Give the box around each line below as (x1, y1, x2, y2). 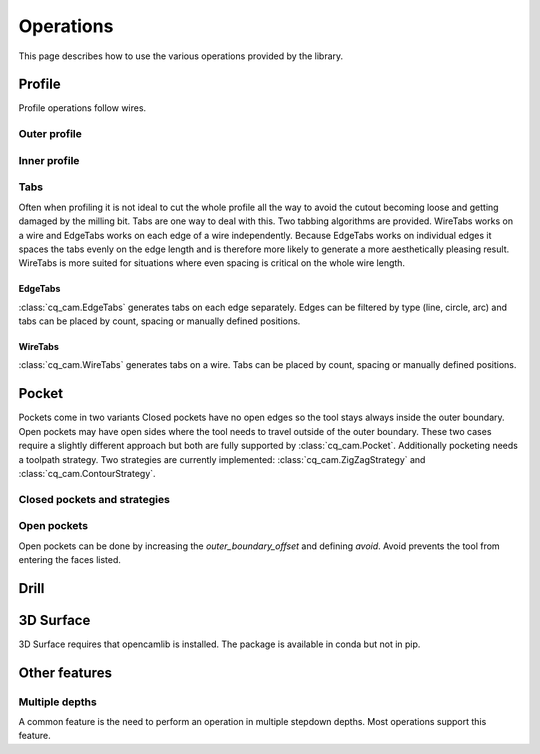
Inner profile (18, 153, 80, 167)
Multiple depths (18, 695, 97, 709)
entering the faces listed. (18, 554, 122, 566)
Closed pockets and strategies (18, 492, 170, 506)
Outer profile (18, 127, 82, 141)
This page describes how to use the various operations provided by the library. (18, 50, 344, 62)
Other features (18, 664, 112, 681)
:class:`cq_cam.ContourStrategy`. (18, 467, 156, 479)
